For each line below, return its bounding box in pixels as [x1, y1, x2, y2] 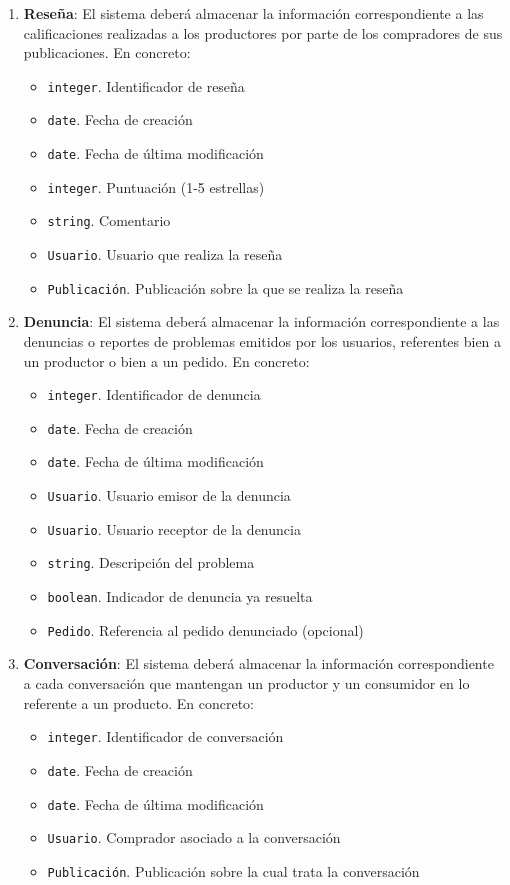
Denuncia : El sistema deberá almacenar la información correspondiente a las [23, 311, 500, 332]
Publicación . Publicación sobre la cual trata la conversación [47, 860, 420, 881]
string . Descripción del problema [47, 552, 255, 573]
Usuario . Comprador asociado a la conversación [47, 827, 341, 848]
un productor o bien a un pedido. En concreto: [23, 350, 310, 371]
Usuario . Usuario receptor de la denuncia [47, 518, 301, 539]
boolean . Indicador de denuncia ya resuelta [47, 586, 313, 607]
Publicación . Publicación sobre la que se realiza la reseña [47, 277, 404, 298]
